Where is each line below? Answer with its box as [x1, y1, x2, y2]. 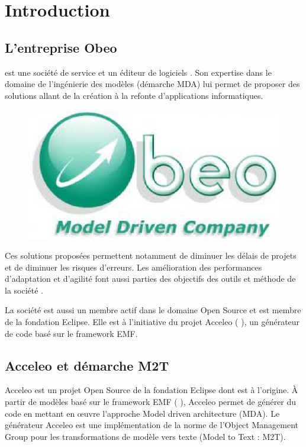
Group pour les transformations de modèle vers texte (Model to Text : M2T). [5, 430, 286, 442]
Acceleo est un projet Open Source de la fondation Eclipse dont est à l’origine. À [5, 384, 298, 396]
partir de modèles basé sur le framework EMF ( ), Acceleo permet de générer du [5, 395, 297, 407]
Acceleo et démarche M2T [5, 356, 169, 374]
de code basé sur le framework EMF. [5, 327, 138, 339]
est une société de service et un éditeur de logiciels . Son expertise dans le [5, 66, 272, 78]
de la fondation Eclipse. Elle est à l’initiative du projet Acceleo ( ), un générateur [5, 315, 300, 327]
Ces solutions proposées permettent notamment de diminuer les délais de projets [5, 249, 297, 261]
